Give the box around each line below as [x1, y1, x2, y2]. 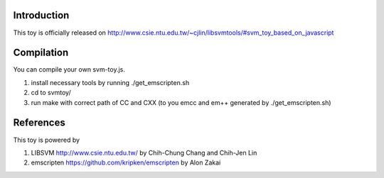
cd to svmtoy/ [31, 89, 71, 97]
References [13, 117, 65, 129]
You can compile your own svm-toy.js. [13, 65, 126, 74]
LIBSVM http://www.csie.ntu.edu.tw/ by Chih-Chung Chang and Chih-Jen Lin [31, 148, 257, 157]
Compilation [13, 47, 69, 59]
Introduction [13, 9, 70, 21]
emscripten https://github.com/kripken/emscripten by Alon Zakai [31, 158, 221, 167]
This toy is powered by [13, 135, 80, 144]
